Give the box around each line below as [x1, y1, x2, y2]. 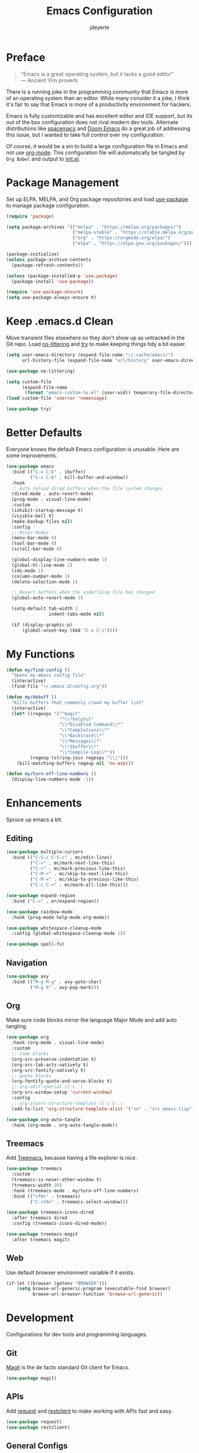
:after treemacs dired [11, 1215, 68, 1221]
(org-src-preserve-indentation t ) [11, 1056, 97, 1062]
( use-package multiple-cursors [6, 849, 84, 854]
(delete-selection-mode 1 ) [11, 579, 78, 585]
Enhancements [6, 796, 82, 810]
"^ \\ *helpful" [59, 716, 94, 722]
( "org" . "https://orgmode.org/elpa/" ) [72, 235, 171, 241]
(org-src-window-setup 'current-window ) [11, 1089, 113, 1096]
